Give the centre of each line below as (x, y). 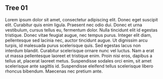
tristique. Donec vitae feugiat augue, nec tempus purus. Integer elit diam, (79, 35)
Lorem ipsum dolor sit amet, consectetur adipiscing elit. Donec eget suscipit (81, 19)
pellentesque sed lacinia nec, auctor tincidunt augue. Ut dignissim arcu (76, 40)
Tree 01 (17, 8)
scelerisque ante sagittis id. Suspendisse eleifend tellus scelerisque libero (79, 66)
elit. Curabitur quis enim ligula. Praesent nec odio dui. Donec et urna (74, 25)
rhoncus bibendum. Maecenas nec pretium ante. (54, 71)
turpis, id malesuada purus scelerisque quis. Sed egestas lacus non (73, 45)
